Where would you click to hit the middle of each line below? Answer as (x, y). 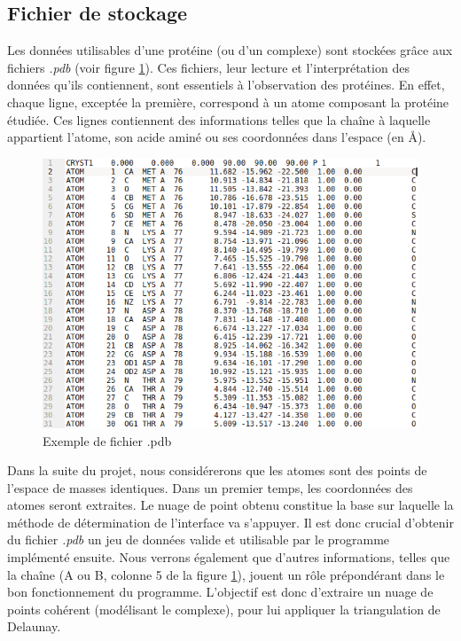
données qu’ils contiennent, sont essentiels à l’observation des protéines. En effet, (226, 85)
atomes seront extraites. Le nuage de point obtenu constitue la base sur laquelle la (230, 505)
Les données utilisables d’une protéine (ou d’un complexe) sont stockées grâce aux (230, 50)
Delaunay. (34, 626)
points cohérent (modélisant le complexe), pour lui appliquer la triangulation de (224, 609)
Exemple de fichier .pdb (107, 440)
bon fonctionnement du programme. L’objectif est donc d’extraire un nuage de (220, 592)
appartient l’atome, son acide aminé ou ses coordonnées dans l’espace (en (206, 137)
